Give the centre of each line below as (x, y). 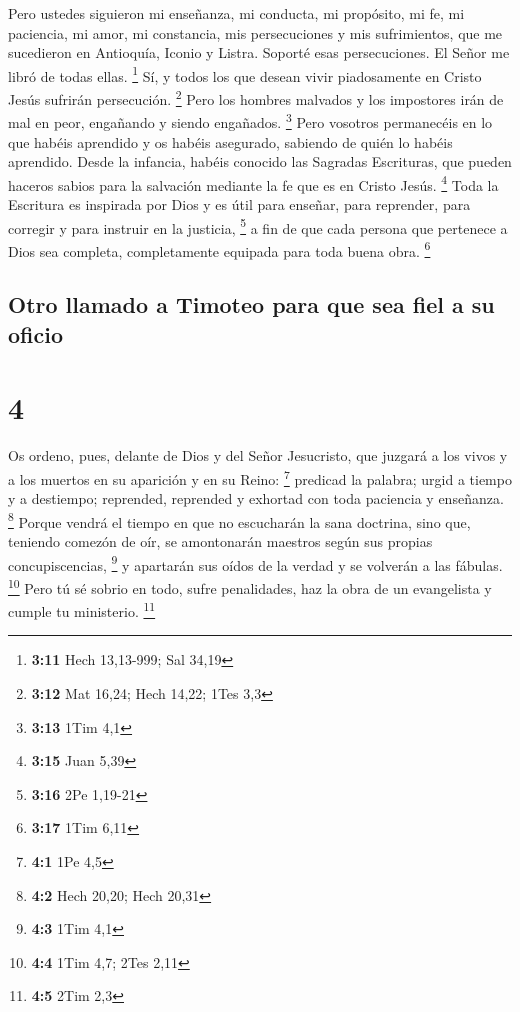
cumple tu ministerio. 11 (82, 609)
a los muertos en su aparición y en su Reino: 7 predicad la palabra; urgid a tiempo (260, 477)
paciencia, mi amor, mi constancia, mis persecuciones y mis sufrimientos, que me (255, 32)
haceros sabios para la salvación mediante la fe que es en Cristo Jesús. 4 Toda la (253, 183)
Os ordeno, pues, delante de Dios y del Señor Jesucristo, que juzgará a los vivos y (258, 455)
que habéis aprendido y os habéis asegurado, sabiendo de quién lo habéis (230, 141)
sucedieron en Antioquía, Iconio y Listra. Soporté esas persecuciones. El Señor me (259, 52)
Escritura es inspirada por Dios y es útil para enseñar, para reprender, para (239, 203)
